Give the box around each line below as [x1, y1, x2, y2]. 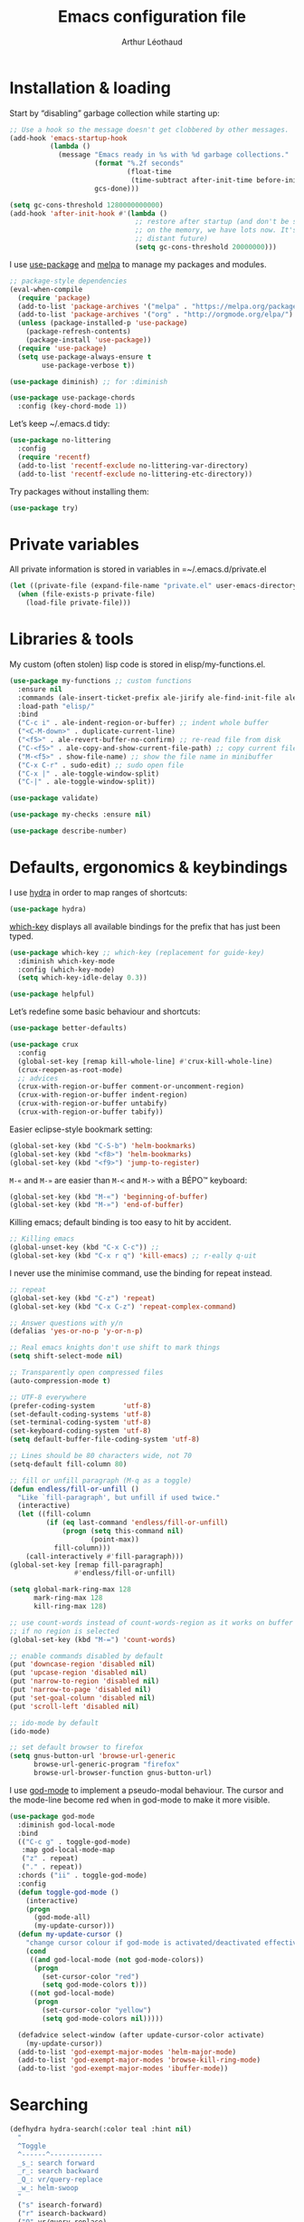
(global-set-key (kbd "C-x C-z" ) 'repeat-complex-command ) [9, 1302, 237, 1311]
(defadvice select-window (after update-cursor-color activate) [17, 2030, 265, 2040]
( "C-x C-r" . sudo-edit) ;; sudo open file [17, 760, 184, 769]
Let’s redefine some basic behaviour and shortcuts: [9, 1006, 201, 1017]
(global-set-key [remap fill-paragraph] [9, 1560, 165, 1570]
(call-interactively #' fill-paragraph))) [25, 1551, 184, 1560]
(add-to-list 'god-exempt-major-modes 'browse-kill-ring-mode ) [17, 2055, 261, 2065]
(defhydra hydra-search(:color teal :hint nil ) [9, 2125, 193, 2134]
